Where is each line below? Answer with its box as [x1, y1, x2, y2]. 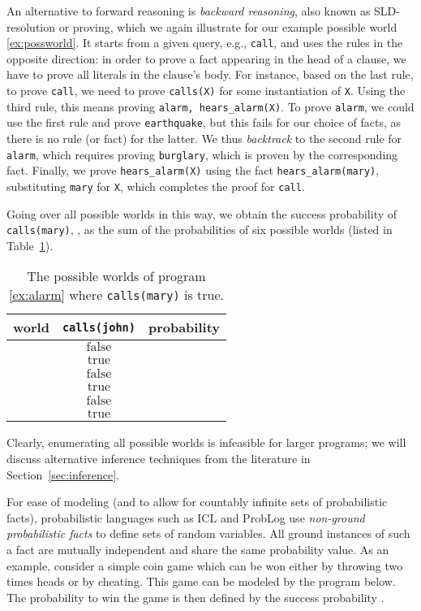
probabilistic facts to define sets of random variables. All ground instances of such [6, 525, 410, 542]
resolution [6, 18, 56, 35]
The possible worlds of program [27, 266, 206, 286]
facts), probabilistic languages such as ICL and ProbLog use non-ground [6, 509, 365, 526]
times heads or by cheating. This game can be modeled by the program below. [6, 573, 396, 590]
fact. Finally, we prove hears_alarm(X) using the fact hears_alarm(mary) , [6, 162, 380, 179]
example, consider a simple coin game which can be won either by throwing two [6, 557, 403, 574]
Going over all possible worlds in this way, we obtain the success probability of [6, 205, 397, 222]
